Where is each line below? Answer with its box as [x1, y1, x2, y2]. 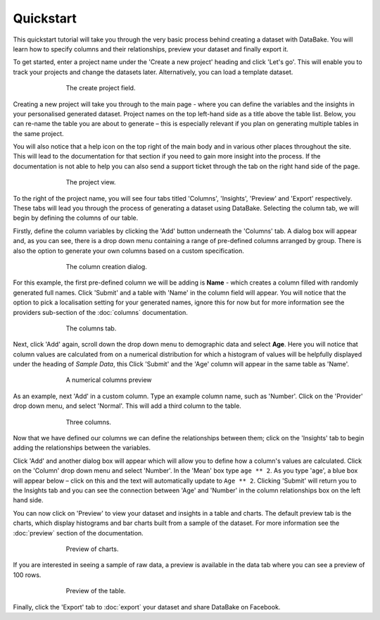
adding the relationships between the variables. [13, 444, 151, 452]
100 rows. [13, 571, 42, 579]
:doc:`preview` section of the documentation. [13, 528, 144, 537]
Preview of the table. [65, 587, 126, 595]
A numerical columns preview [65, 376, 152, 384]
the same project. [13, 129, 64, 137]
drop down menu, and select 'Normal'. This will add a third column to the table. [13, 402, 242, 410]
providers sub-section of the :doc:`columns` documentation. [13, 308, 188, 316]
